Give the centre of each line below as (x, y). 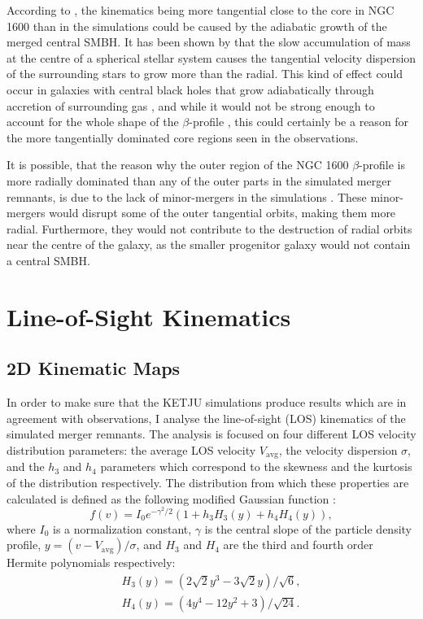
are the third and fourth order (298, 545)
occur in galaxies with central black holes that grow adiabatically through (190, 89)
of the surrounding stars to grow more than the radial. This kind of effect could (205, 74)
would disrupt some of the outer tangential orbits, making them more (222, 213)
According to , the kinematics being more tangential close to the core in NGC (201, 10)
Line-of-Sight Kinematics (149, 316)
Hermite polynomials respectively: (91, 562)
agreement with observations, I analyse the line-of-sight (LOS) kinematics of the (206, 418)
